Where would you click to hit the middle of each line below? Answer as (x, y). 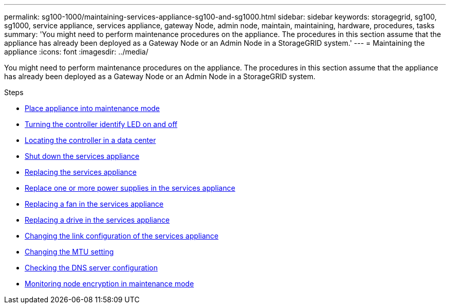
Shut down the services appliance (82, 156)
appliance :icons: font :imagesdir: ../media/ (76, 52)
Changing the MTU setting (69, 252)
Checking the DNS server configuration (91, 268)
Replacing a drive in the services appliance (97, 220)
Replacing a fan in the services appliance (94, 204)
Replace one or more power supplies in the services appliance (130, 188)
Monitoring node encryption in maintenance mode (109, 284)
